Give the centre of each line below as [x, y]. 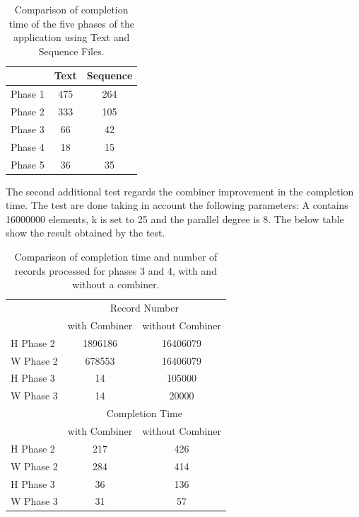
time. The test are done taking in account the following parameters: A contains [177, 205]
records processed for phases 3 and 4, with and [116, 270]
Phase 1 [28, 94]
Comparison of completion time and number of [116, 257]
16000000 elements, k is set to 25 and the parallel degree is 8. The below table [175, 218]
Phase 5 [28, 164]
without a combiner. [116, 284]
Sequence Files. [71, 51]
